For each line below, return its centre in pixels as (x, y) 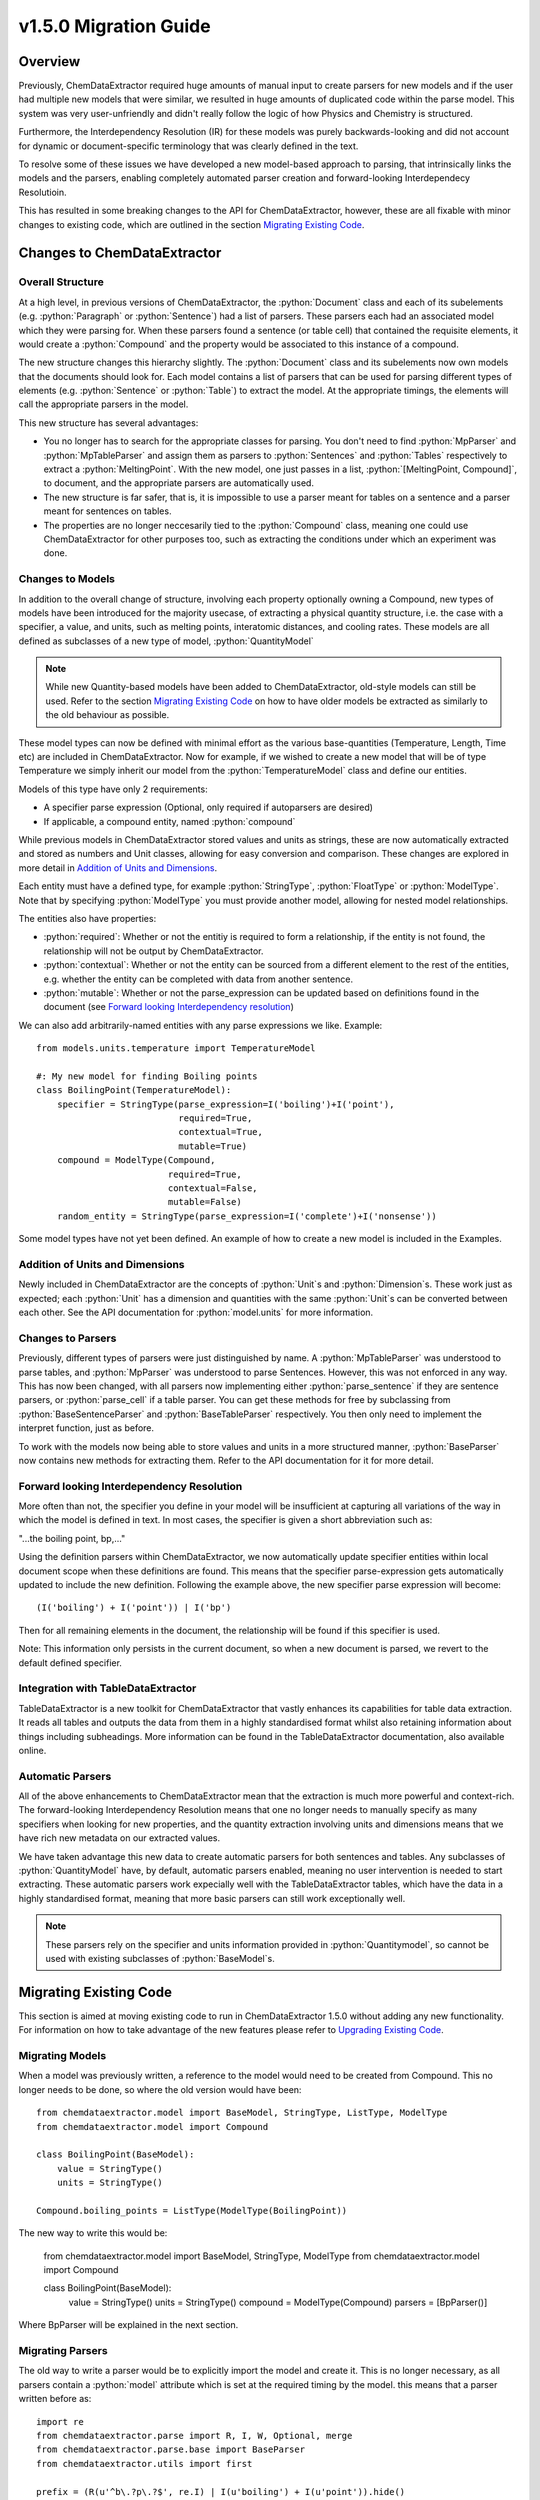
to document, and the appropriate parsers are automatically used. (179, 483)
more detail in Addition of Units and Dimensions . (118, 867)
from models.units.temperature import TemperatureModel (176, 1048)
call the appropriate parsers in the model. (103, 404)
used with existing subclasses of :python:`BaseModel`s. (160, 1958)
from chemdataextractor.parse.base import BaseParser (170, 2449)
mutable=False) (204, 1202)
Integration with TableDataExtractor (107, 1688)
